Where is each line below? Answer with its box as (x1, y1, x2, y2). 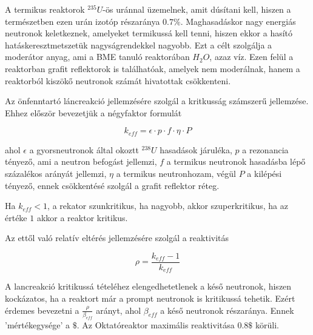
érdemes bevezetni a (5, 303, 79, 316)
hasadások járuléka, (160, 143, 232, 156)
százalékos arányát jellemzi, (5, 167, 107, 179)
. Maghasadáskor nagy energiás (180, 15, 296, 27)
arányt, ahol (96, 303, 141, 316)
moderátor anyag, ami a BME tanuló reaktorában (5, 50, 190, 63)
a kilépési (247, 167, 282, 179)
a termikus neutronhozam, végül (116, 167, 237, 179)
